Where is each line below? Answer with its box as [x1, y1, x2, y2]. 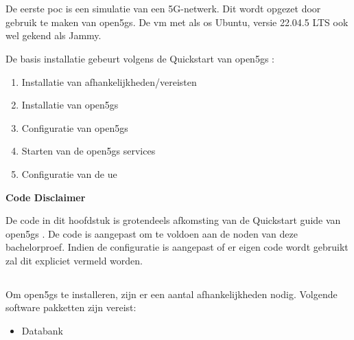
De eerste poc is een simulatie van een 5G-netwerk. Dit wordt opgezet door [5, 1, 321, 16]
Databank [21, 324, 63, 338]
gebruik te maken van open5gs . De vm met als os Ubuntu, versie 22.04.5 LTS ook [5, 14, 349, 29]
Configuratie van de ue [21, 166, 117, 181]
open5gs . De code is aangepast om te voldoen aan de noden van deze [5, 226, 298, 240]
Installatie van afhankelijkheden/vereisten [21, 74, 197, 89]
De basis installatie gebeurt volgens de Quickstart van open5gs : [5, 51, 274, 65]
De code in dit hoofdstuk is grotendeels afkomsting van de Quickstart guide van [5, 213, 341, 227]
